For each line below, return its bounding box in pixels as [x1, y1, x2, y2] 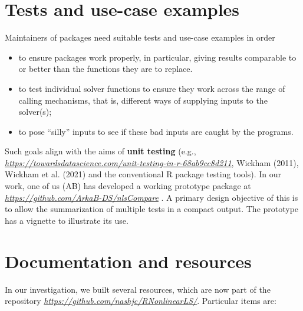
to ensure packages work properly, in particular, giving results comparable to [18, 51, 297, 63]
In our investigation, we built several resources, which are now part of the [5, 283, 271, 295]
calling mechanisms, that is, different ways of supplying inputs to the [18, 94, 268, 106]
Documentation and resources [5, 249, 252, 273]
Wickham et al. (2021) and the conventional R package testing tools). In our [5, 168, 281, 180]
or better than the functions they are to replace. [18, 62, 193, 75]
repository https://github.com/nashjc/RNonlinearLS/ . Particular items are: [5, 295, 276, 307]
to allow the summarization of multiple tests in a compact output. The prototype [5, 203, 299, 215]
